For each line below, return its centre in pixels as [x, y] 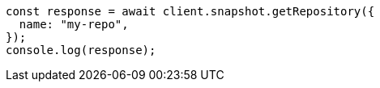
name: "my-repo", [74, 24]
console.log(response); [81, 50]
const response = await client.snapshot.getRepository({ [190, 11]
